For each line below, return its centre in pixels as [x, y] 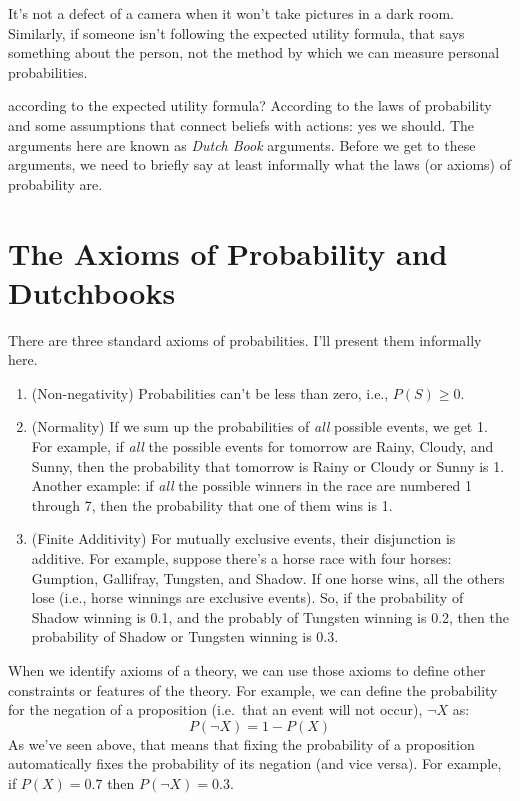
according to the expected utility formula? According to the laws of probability [250, 105]
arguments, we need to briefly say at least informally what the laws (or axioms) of [259, 164]
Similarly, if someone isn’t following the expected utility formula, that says [236, 32]
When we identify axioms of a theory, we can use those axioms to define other [247, 669]
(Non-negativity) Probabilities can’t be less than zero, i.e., [210, 392]
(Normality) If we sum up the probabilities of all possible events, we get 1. [259, 426]
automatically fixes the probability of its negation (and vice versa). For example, [255, 763]
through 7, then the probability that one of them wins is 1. [212, 504]
